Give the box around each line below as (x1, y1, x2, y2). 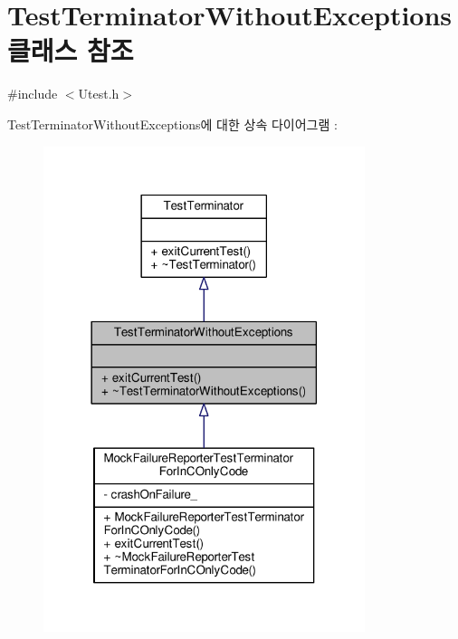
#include (7, 84, 58, 103)
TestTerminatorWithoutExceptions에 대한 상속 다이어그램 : (7, 114, 338, 133)
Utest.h (78, 84, 119, 103)
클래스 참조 (7, 32, 134, 69)
